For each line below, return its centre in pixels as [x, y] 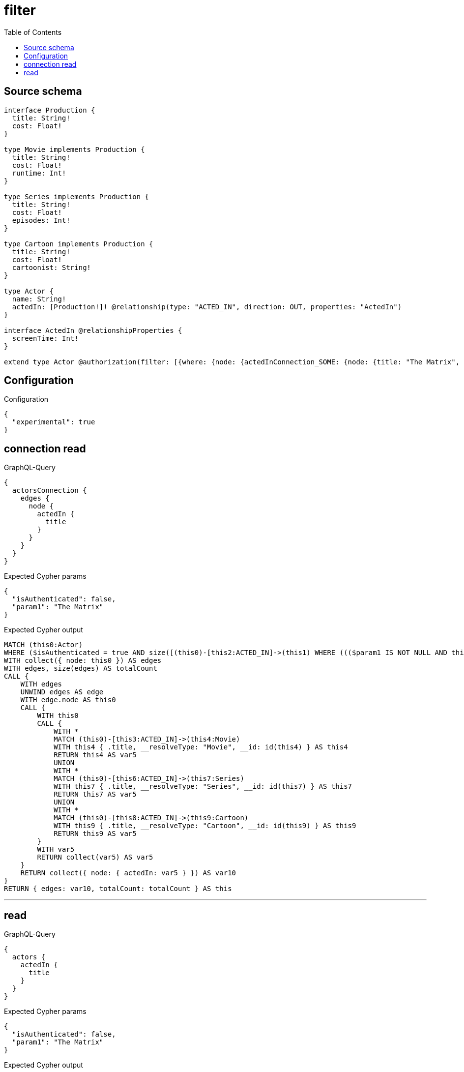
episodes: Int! [41, 220]
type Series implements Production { [77, 196]
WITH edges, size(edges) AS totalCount [81, 669]
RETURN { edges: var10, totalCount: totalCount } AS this [118, 889]
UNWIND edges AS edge [62, 692]
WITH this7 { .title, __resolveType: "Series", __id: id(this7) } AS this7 [203, 787]
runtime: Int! [39, 173]
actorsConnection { [49, 491]
